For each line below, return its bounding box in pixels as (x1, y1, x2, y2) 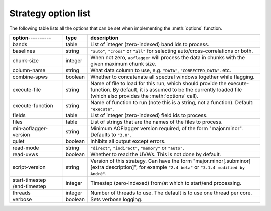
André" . (90, 170, 107, 177)
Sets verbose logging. (90, 196, 143, 203)
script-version (12, 163, 46, 170)
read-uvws (12, 151, 39, 158)
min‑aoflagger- (12, 125, 48, 132)
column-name (12, 67, 46, 74)
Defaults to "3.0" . (90, 131, 131, 138)
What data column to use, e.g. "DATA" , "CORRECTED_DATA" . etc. (90, 67, 232, 74)
